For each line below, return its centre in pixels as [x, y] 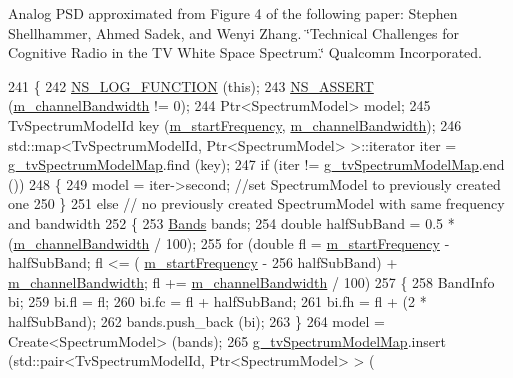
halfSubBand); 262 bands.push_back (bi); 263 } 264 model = [196, 320]
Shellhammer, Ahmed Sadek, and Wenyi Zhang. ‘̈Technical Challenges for [233, 32]
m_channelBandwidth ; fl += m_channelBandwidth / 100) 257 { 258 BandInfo [251, 281]
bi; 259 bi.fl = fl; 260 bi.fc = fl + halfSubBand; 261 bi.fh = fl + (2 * [217, 301]
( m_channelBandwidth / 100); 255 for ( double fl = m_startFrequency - [229, 242]
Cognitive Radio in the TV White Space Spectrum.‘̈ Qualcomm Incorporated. [245, 52]
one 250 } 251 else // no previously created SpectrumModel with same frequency [256, 203]
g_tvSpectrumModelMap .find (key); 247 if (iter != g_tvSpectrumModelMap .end [256, 164]
